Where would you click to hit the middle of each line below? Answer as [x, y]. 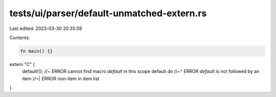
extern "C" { [22, 64]
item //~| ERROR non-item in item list [61, 78]
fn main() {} [37, 51]
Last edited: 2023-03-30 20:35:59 [46, 28]
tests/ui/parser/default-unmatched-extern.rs [108, 13]
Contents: [20, 38]
